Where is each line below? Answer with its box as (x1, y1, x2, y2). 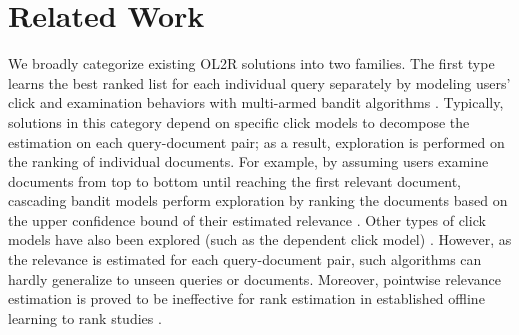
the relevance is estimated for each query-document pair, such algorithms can (8, 249, 482, 270)
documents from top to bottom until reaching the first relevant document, (8, 170, 461, 191)
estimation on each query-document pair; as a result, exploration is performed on (8, 131, 505, 152)
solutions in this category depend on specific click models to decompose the (8, 111, 470, 132)
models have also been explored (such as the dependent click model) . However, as (8, 229, 512, 250)
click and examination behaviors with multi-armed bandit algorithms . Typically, (8, 92, 504, 113)
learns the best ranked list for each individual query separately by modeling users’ (8, 72, 511, 93)
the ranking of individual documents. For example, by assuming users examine (8, 151, 489, 172)
